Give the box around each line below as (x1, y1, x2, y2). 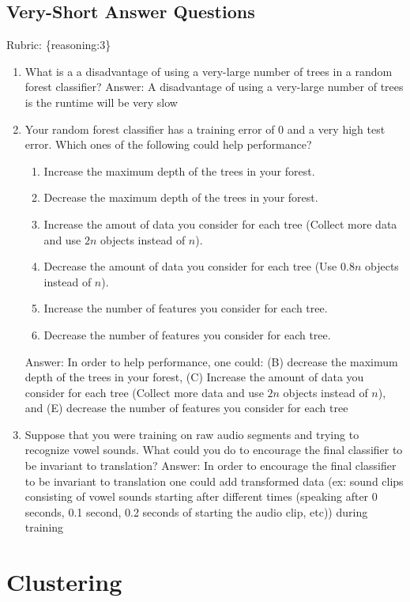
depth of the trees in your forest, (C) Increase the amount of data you (24, 369, 364, 385)
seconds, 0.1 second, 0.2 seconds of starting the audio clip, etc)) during (24, 503, 368, 520)
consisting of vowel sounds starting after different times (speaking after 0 (24, 488, 378, 505)
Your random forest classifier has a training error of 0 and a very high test (24, 120, 386, 137)
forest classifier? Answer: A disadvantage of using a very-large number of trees (24, 78, 404, 95)
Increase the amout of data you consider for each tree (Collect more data (43, 215, 397, 232)
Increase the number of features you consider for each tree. (43, 300, 328, 316)
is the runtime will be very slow (24, 93, 178, 110)
